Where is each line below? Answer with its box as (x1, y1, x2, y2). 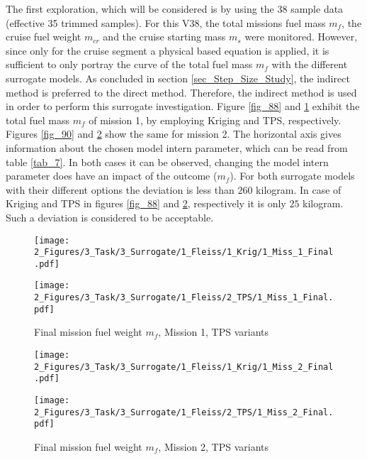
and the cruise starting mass (103, 29, 226, 44)
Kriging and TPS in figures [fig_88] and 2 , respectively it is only (6, 196, 286, 211)
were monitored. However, (244, 29, 358, 44)
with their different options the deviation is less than (6, 182, 235, 197)
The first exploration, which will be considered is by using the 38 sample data (6, 1, 344, 16)
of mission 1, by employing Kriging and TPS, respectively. (89, 112, 341, 127)
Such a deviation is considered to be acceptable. (6, 209, 214, 224)
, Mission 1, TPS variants (158, 324, 269, 339)
